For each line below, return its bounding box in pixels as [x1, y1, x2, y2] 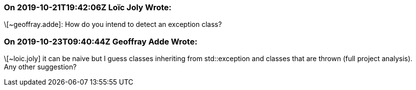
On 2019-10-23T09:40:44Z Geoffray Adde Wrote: [4, 36, 198, 46]
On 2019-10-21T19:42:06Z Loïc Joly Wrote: [4, 2, 172, 12]
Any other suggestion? [4, 63, 77, 71]
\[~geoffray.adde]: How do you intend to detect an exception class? [4, 20, 222, 29]
